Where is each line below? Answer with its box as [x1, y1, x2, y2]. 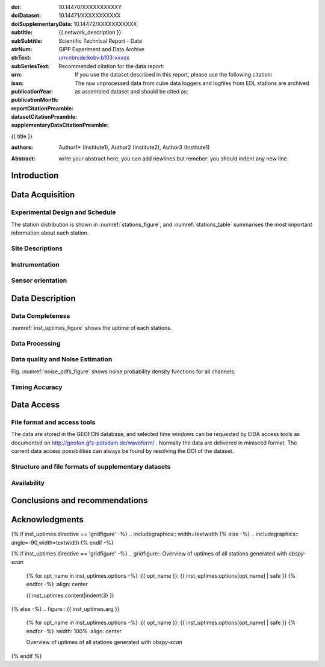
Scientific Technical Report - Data [58, 37, 143, 45]
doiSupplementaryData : [11, 20, 73, 27]
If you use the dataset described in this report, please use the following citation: [74, 71, 273, 78]
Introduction [11, 171, 59, 181]
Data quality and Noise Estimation [11, 355, 113, 364]
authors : [11, 144, 33, 151]
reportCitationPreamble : [11, 104, 74, 112]
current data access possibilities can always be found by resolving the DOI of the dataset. [11, 447, 234, 455]
